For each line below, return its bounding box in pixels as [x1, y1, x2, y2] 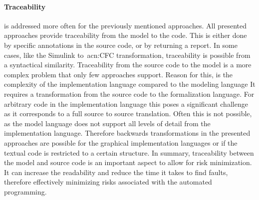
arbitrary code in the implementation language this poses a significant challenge [4, 98, 248, 109]
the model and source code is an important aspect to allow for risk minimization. [4, 157, 252, 168]
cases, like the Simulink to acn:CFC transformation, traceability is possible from [4, 49, 251, 60]
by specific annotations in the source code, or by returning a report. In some [4, 39, 238, 50]
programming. [4, 186, 47, 197]
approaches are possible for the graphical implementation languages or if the [4, 137, 238, 148]
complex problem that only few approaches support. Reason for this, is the [4, 69, 233, 79]
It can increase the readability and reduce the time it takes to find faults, [4, 167, 228, 177]
